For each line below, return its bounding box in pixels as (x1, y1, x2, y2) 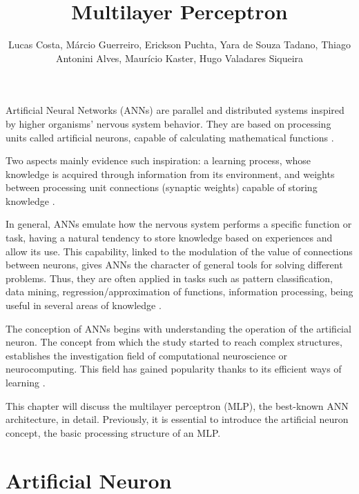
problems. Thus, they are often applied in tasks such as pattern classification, (6, 270, 333, 285)
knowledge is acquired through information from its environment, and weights (6, 166, 335, 181)
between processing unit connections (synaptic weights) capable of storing (6, 180, 318, 195)
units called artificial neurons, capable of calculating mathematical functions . (6, 130, 334, 144)
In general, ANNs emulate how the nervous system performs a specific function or (6, 217, 352, 231)
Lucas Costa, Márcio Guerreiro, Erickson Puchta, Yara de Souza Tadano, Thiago (8, 37, 351, 52)
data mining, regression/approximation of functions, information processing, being (6, 284, 353, 299)
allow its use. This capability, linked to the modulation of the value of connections (6, 244, 353, 258)
